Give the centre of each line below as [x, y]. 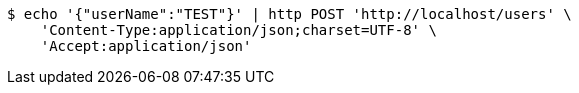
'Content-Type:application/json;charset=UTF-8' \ [238, 30]
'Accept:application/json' [146, 46]
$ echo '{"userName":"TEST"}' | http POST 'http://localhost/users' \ [289, 14]
